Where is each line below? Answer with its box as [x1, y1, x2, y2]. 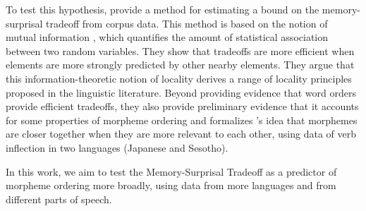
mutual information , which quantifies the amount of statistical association [6, 30, 329, 44]
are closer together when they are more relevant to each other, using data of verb [6, 126, 357, 141]
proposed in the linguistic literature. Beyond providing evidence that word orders [6, 85, 356, 100]
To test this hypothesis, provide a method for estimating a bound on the [6, 2, 319, 16]
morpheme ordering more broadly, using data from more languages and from [6, 178, 336, 193]
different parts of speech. [6, 191, 112, 206]
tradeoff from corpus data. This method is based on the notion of [46, 16, 328, 30]
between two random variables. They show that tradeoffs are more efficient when [6, 43, 355, 58]
